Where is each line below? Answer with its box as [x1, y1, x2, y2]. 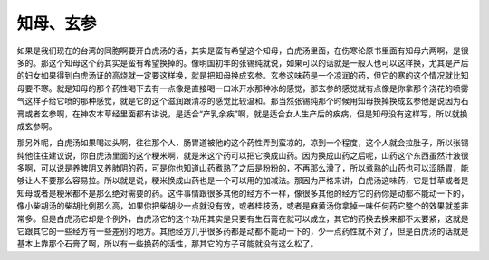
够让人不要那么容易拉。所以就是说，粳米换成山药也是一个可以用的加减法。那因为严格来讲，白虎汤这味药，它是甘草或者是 [16, 175, 469, 186]
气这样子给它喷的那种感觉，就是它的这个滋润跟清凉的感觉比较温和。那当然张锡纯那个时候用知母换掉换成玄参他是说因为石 [16, 96, 469, 107]
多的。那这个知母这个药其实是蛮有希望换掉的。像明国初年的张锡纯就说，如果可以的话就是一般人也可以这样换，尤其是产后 [16, 57, 469, 68]
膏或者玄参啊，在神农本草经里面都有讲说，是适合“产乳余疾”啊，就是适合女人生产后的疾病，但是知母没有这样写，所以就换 [16, 108, 468, 119]
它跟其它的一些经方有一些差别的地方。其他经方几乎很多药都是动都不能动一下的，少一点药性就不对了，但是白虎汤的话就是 [16, 226, 469, 237]
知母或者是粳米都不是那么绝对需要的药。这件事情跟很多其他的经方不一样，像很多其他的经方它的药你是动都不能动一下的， [16, 188, 469, 199]
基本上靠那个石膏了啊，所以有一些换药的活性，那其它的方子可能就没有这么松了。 [16, 238, 319, 249]
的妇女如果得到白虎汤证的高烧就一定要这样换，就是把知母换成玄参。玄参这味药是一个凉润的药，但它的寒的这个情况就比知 [16, 70, 469, 81]
